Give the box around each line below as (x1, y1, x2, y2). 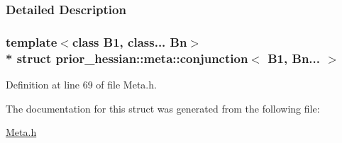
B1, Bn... (267, 49, 320, 67)
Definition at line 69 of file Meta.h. (6, 76, 157, 91)
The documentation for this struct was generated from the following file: (6, 101, 320, 115)
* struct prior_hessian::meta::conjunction (6, 49, 248, 67)
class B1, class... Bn (72, 33, 187, 50)
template (6, 33, 57, 50)
